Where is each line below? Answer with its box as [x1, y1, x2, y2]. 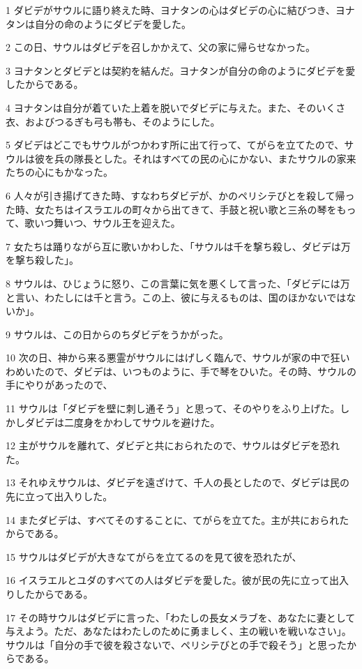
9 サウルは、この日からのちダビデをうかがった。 [6, 326, 229, 341]
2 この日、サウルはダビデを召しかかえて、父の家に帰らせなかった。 [6, 40, 315, 54]
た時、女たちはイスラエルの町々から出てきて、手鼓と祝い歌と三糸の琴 [6, 202, 327, 216]
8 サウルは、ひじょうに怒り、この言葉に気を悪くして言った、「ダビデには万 [6, 276, 350, 290]
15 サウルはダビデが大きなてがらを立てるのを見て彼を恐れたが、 [6, 549, 302, 564]
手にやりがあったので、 [6, 377, 113, 392]
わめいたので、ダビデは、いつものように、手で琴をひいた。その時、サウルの [6, 363, 357, 378]
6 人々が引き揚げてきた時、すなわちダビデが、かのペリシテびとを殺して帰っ [6, 188, 355, 202]
